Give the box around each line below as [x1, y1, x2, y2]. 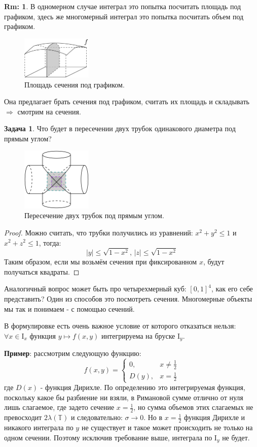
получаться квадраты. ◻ [4, 266, 80, 277]
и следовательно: [70, 412, 123, 423]
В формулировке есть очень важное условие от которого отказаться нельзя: [4, 320, 236, 331]
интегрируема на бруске [101, 330, 175, 341]
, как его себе [211, 283, 253, 294]
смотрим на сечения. [17, 106, 81, 116]
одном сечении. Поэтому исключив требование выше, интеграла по [4, 432, 212, 442]
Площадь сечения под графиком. [24, 79, 125, 90]
